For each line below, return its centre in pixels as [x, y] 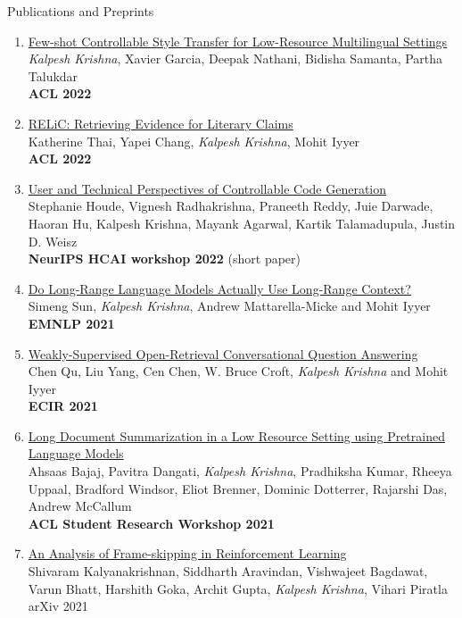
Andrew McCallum [80, 506]
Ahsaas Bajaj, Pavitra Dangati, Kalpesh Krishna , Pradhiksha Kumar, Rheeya [240, 471]
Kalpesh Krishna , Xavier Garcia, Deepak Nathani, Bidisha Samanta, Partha [235, 58]
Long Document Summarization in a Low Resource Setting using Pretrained [236, 435]
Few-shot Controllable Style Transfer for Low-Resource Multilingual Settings [238, 41]
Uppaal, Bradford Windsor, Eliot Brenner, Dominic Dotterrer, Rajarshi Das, [238, 488]
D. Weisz [53, 241]
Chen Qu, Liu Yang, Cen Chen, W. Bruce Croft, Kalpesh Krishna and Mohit [238, 371]
